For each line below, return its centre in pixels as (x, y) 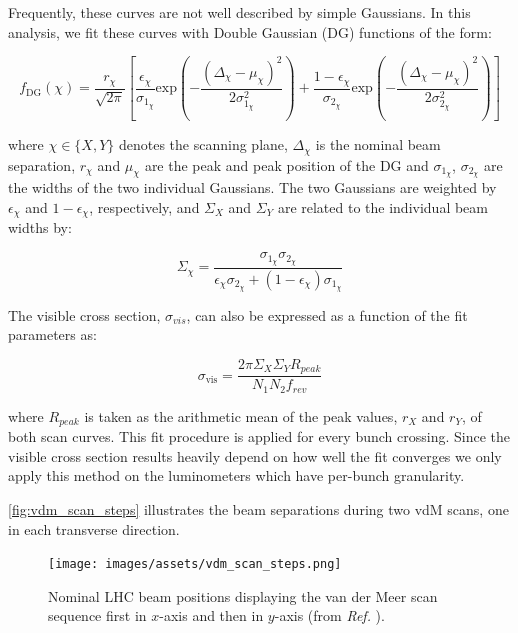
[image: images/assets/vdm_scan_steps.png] (195, 564)
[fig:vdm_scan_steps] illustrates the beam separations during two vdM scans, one (258, 509)
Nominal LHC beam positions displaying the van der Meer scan (243, 595)
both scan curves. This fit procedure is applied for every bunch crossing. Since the (259, 436)
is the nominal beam (378, 144)
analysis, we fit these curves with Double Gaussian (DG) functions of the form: (250, 31)
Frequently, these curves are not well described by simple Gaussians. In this (239, 12)
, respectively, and (144, 207)
